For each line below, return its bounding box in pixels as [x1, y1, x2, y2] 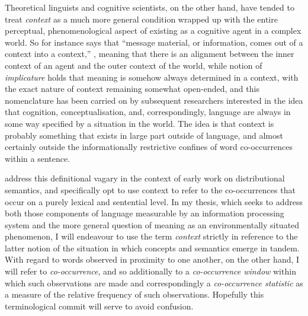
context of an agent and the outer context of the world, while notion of [5, 59, 262, 71]
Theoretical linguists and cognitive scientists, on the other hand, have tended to [5, 1, 294, 13]
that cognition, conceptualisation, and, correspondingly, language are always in [5, 106, 291, 118]
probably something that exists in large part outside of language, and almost [5, 129, 283, 141]
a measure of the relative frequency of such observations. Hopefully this [5, 288, 264, 301]
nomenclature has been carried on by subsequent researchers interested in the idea [5, 94, 303, 106]
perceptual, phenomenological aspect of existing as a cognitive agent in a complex [5, 24, 301, 37]
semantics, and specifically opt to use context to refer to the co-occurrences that [5, 183, 296, 196]
